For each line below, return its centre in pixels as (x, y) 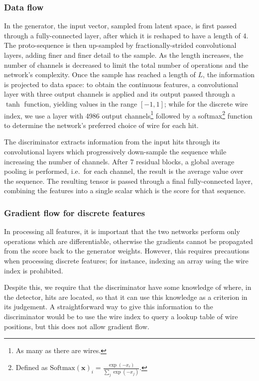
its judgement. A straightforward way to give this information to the (109, 307)
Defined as (32, 367)
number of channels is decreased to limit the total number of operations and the (126, 64)
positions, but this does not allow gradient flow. (77, 326)
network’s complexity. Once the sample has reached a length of (100, 74)
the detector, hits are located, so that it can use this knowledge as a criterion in (126, 297)
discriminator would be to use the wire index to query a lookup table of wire (121, 316)
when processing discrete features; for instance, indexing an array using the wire (126, 260)
